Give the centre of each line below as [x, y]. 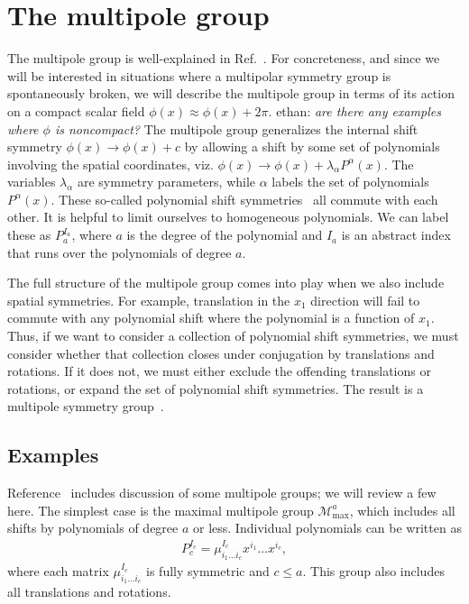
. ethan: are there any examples [354, 110]
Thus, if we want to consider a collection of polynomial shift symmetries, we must [233, 336]
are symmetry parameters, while [166, 182]
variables [32, 182]
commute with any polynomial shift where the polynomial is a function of [211, 318]
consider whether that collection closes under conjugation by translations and [221, 353]
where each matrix [58, 571]
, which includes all [402, 510]
